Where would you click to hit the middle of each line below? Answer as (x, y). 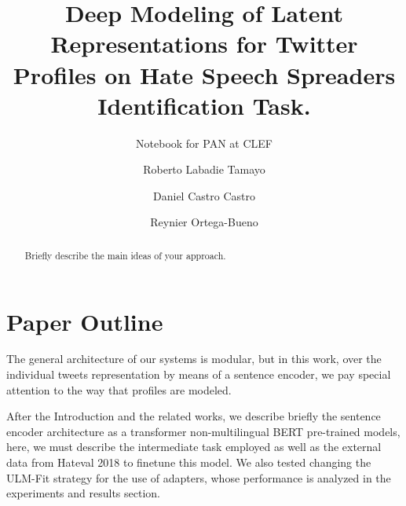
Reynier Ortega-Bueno (204, 222)
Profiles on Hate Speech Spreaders (204, 74)
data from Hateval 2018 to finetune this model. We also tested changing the (189, 462)
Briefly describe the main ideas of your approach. (125, 255)
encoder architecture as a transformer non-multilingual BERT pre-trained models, (203, 431)
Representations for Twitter (204, 44)
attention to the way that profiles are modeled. (119, 389)
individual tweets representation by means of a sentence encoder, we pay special (199, 374)
